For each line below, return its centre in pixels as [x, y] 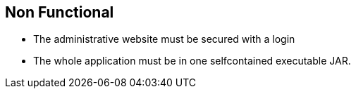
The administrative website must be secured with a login [164, 39]
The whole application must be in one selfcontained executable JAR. [192, 61]
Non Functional [60, 12]
